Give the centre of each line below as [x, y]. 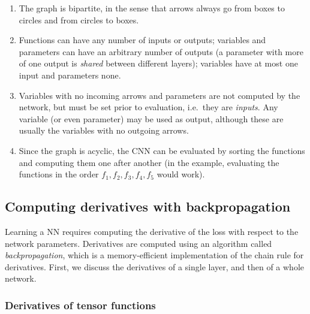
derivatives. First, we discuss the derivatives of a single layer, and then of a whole [155, 266]
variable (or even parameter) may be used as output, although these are [151, 118]
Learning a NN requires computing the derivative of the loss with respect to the [152, 231]
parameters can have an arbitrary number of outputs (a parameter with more [161, 51]
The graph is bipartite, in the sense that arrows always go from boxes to [152, 8]
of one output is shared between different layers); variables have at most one [158, 63]
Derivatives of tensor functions [80, 305]
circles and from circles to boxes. [79, 19]
